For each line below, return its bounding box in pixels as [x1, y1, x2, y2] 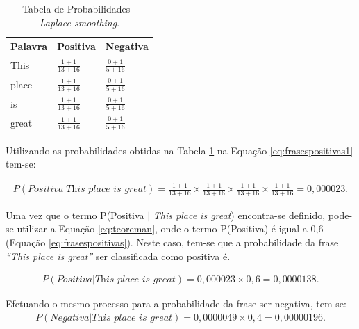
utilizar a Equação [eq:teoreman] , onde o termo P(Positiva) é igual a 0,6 [17, 221, 324, 236]
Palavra [10, 39, 48, 54]
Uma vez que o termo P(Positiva [6, 207, 144, 222]
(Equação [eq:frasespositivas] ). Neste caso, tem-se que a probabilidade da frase [6, 235, 339, 250]
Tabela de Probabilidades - [22, 1, 137, 15]
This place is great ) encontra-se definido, [153, 207, 326, 222]
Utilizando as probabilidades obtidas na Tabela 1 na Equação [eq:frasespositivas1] [6, 143, 353, 157]
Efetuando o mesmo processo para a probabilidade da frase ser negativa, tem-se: [6, 296, 347, 311]
